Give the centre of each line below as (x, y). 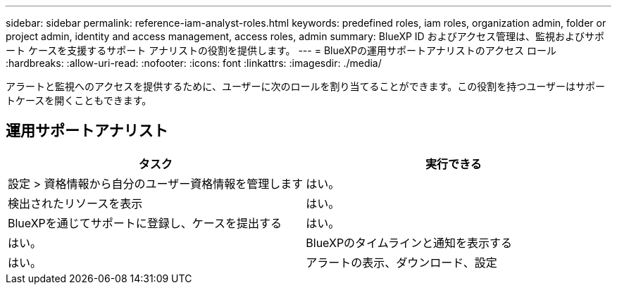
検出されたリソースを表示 (75, 203)
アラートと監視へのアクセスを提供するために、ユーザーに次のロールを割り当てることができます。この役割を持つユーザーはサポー (305, 86)
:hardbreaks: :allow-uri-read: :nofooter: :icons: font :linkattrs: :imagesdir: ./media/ (194, 63)
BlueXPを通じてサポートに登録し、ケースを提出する (145, 223)
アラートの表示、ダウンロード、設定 (401, 262)
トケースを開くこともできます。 (79, 100)
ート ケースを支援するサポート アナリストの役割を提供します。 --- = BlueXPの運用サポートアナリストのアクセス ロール (281, 50)
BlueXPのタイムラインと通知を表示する (409, 242)
